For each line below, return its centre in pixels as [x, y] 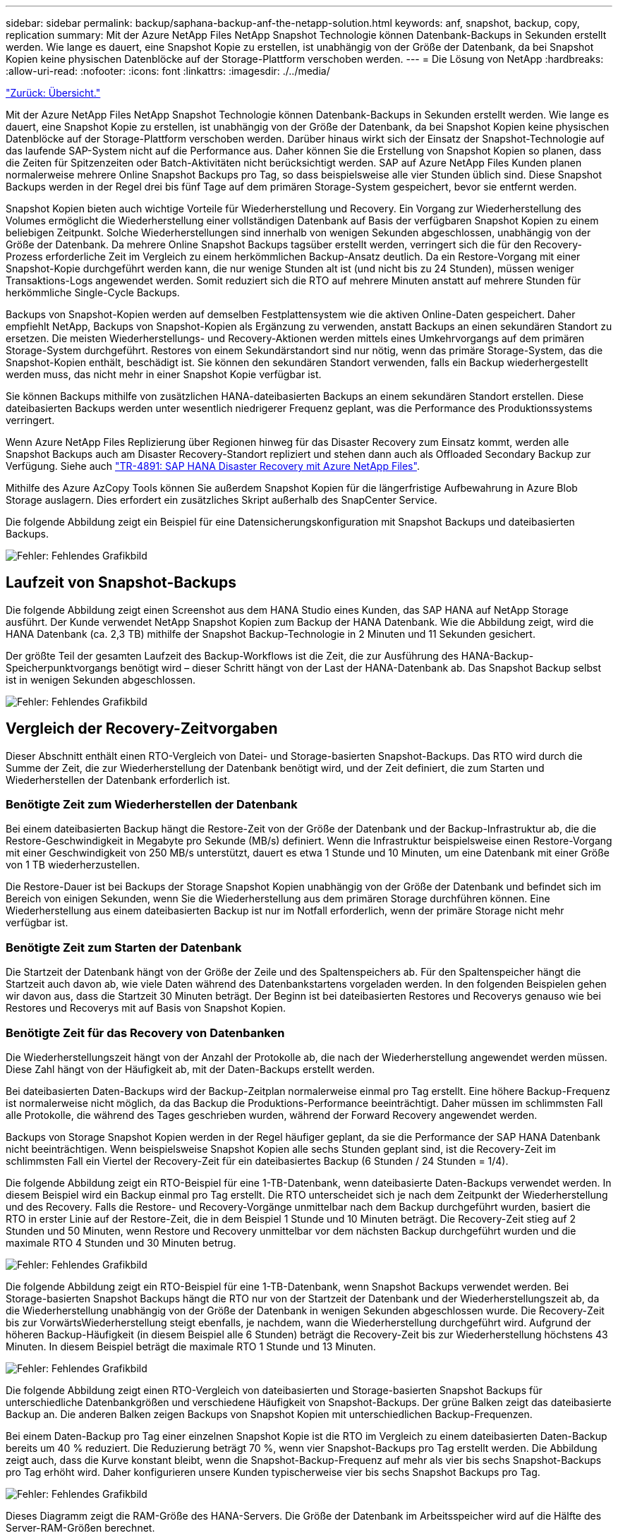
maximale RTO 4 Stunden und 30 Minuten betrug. [121, 1242]
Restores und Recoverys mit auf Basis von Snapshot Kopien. [146, 1008]
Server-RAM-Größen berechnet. [80, 1527]
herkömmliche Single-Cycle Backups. [93, 292]
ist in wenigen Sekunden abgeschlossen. [101, 679]
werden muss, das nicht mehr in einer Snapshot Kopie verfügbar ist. [164, 374]
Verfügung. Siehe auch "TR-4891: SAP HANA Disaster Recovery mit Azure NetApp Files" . [213, 466]
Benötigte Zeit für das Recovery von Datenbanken [145, 1033]
